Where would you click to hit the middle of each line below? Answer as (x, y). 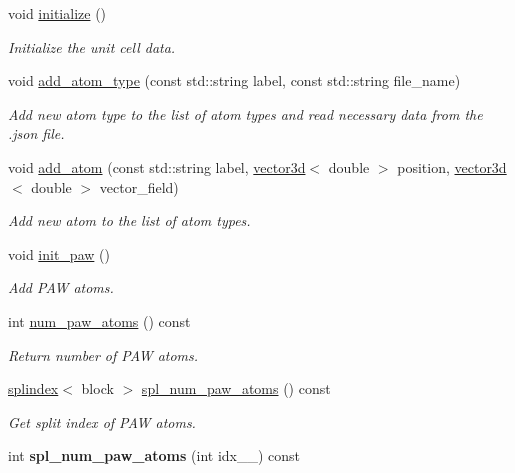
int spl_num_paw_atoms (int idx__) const (154, 455)
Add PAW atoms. (61, 287)
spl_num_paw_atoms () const (236, 388)
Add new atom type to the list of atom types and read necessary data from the (245, 113)
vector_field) (139, 186)
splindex (33, 388)
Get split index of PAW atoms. (102, 421)
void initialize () (57, 13)
